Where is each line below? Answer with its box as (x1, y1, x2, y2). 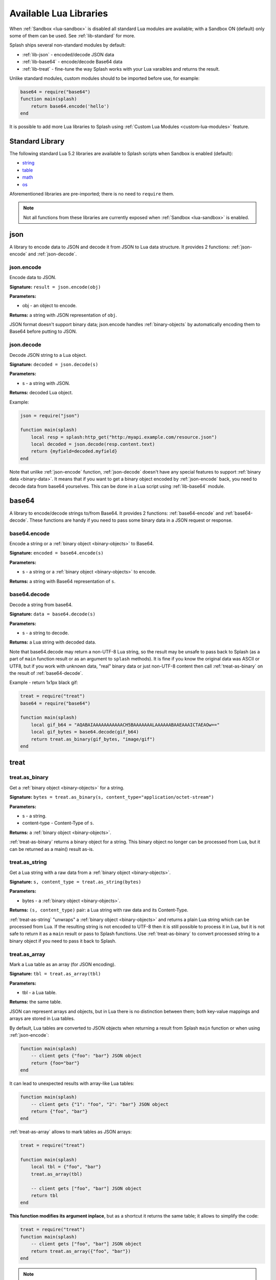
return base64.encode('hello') (31, 103, 109, 109)
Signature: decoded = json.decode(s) (9, 361, 99, 367)
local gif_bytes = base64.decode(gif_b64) (31, 729, 139, 735)
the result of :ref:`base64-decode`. (9, 670, 83, 676)
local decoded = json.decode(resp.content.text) (31, 441, 155, 447)
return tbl (31, 1193, 58, 1199)
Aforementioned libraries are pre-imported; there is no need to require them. (9, 190, 175, 197)
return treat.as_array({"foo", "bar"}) (31, 1248, 131, 1254)
